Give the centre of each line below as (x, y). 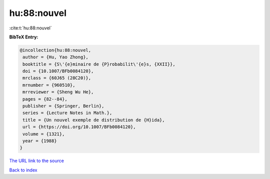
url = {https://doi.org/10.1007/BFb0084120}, (79, 127)
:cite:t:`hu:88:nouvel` (30, 28)
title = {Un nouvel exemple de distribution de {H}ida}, (94, 120)
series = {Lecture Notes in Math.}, (67, 113)
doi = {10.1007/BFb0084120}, (58, 71)
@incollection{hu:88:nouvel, (55, 50)
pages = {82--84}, (45, 99)
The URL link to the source (37, 161)
